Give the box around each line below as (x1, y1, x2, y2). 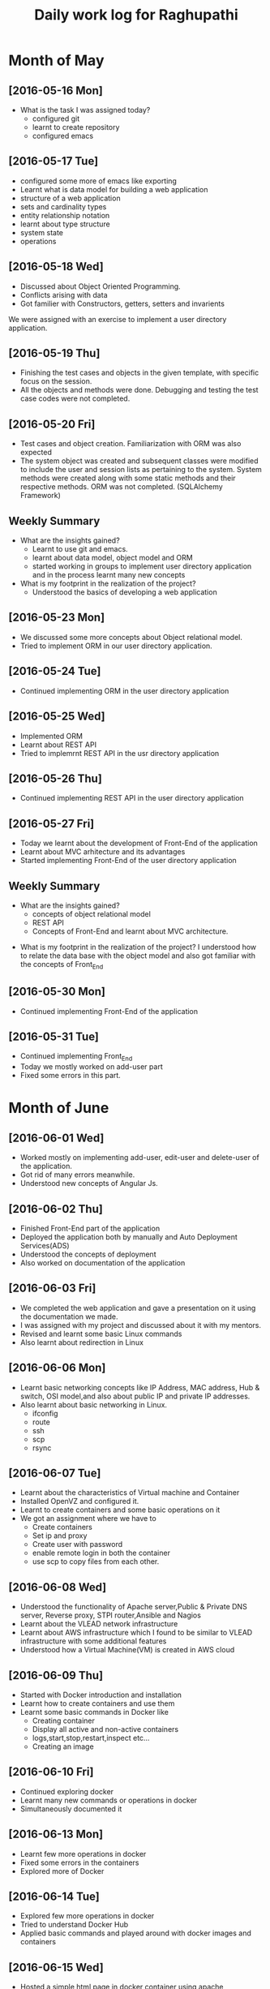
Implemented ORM (19, 731, 84, 741)
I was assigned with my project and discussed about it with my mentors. (19, 1320, 262, 1330)
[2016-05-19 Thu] (8, 346, 101, 360)
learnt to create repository (32, 122, 120, 131)
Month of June (8, 1099, 109, 1117)
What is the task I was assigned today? (19, 105, 151, 114)
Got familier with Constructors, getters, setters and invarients (19, 299, 225, 308)
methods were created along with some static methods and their (19, 473, 237, 483)
